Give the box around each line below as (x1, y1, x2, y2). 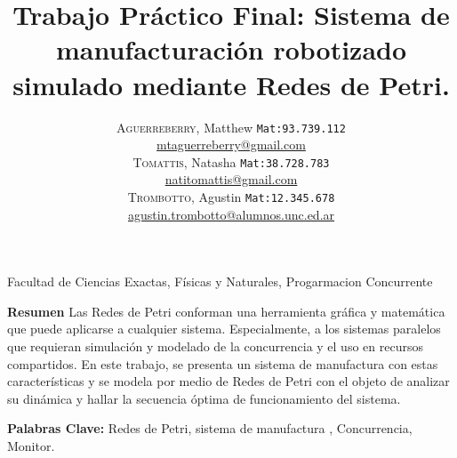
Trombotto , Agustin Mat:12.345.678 (127, 188, 335, 205)
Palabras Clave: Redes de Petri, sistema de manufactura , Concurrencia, (7, 419, 413, 438)
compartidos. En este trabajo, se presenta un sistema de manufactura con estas (7, 354, 438, 373)
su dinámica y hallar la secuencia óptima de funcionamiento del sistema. (7, 389, 401, 407)
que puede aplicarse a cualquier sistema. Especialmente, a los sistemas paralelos (7, 319, 441, 338)
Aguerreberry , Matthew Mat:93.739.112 (116, 117, 346, 136)
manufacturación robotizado (55, 31, 407, 68)
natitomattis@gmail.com (164, 170, 298, 189)
